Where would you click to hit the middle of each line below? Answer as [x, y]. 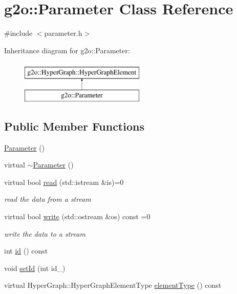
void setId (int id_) [35, 268]
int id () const [26, 251]
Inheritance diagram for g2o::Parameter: [67, 50]
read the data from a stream [48, 199]
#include [18, 33]
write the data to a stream [45, 233]
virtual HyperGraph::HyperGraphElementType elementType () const [113, 285]
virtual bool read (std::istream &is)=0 [64, 182]
